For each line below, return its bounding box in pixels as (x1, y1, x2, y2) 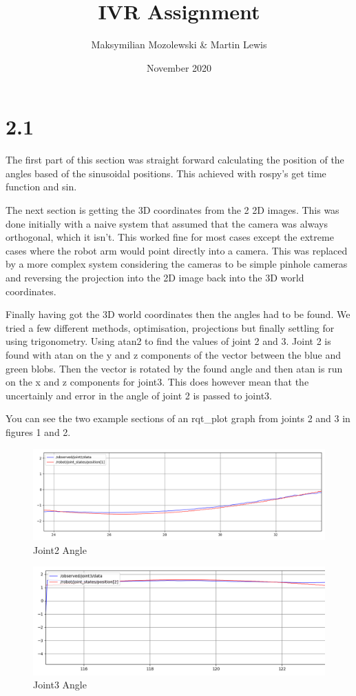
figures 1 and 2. (6, 424, 71, 439)
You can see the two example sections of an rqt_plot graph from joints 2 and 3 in (6, 411, 350, 426)
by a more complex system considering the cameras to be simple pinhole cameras (6, 257, 348, 271)
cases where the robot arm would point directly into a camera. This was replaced (6, 243, 348, 257)
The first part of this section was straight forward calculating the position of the (6, 152, 344, 167)
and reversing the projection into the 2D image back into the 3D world (6, 270, 304, 284)
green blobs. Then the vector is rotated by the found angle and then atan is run (6, 361, 343, 375)
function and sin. (6, 179, 77, 194)
